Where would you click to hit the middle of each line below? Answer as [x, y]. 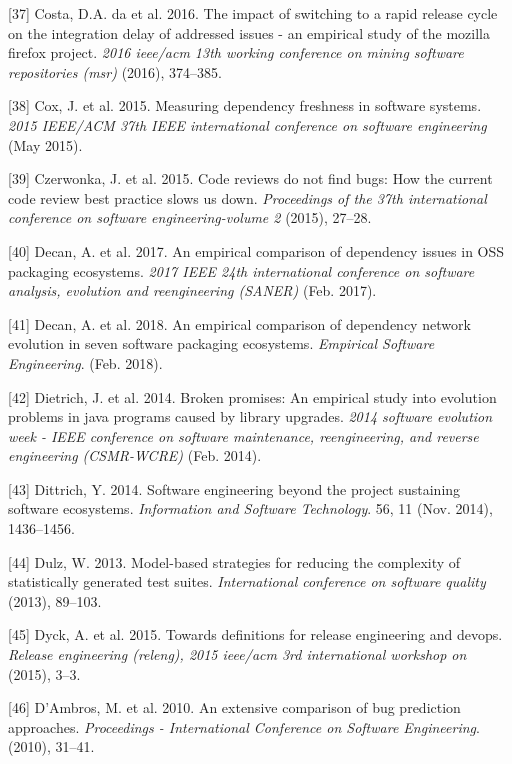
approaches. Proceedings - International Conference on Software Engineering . [244, 726]
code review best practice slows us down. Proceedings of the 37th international [247, 197]
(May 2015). [45, 144]
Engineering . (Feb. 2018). [85, 362]
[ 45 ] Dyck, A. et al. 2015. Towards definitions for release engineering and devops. [255, 634]
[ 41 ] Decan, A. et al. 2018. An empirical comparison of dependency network [239, 323]
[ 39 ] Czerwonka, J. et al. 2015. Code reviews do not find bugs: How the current [250, 178]
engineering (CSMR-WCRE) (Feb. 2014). [135, 455]
